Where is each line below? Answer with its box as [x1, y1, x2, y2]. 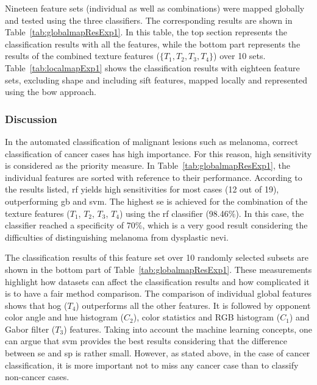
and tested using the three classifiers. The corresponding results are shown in [5, 13, 293, 26]
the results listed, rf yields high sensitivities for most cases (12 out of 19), [5, 183, 279, 196]
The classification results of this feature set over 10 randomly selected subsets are [5, 251, 308, 264]
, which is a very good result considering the [142, 219, 308, 231]
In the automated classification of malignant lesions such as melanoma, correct [5, 135, 299, 147]
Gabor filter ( [5, 322, 55, 335]
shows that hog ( [5, 298, 68, 311]
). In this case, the [235, 207, 304, 219]
